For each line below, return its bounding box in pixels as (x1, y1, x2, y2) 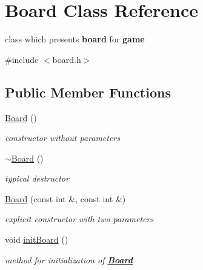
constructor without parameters (5, 131, 120, 144)
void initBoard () (5, 233, 68, 246)
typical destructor (5, 172, 69, 185)
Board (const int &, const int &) (5, 192, 126, 205)
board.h (52, 53, 81, 65)
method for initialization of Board (5, 253, 133, 266)
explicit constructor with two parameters (5, 212, 154, 225)
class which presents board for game (5, 33, 145, 45)
